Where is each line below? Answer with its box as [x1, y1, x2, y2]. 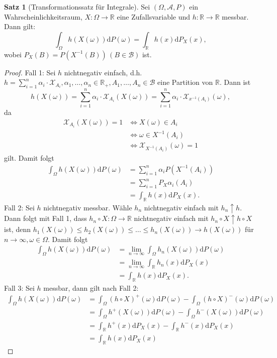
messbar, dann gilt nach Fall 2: [43, 282, 139, 293]
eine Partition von [157, 77, 213, 87]
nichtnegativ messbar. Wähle [43, 202, 132, 212]
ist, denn [4, 224, 31, 234]
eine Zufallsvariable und [117, 11, 191, 22]
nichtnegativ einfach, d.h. [64, 67, 142, 77]
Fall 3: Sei [4, 282, 35, 293]
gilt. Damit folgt [4, 153, 54, 163]
